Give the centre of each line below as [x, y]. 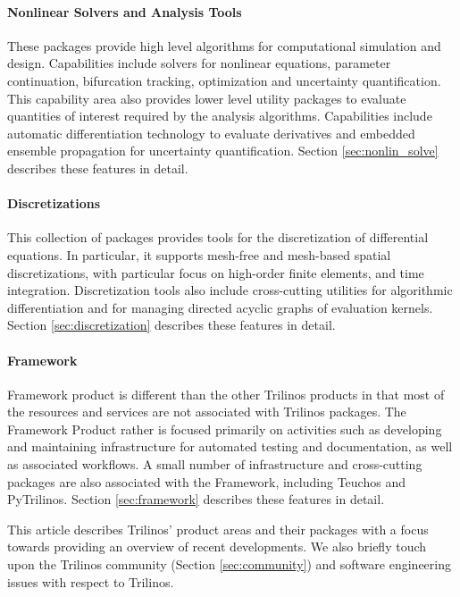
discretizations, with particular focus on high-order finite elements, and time [216, 272]
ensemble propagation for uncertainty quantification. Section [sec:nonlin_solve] [223, 151]
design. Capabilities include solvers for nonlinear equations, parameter [199, 63]
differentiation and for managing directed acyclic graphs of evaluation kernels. [220, 307]
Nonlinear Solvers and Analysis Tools [125, 11]
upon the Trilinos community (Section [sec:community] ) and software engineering [229, 564]
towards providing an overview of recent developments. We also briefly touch [217, 547]
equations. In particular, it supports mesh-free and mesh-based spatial [199, 254]
